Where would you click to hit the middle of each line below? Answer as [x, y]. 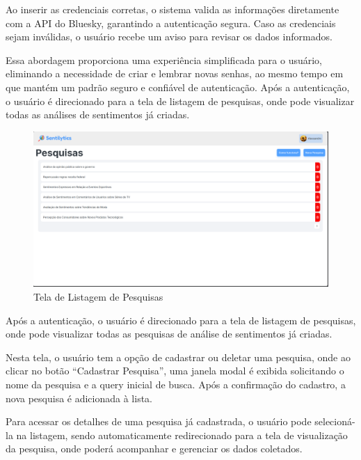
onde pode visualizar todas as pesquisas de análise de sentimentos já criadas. [169, 334]
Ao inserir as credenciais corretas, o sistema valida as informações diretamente [173, 9]
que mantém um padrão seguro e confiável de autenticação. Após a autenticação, [178, 87]
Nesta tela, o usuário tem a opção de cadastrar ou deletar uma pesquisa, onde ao [178, 357]
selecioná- [335, 421]
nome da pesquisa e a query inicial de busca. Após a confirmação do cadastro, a [176, 384]
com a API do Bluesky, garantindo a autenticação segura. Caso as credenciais [171, 23]
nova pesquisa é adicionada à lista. [79, 398]
